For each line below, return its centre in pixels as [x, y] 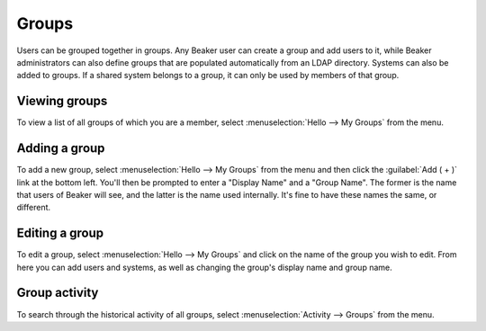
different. [34, 208]
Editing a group [60, 233]
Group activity [58, 293]
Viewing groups [62, 101]
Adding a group [61, 148]
